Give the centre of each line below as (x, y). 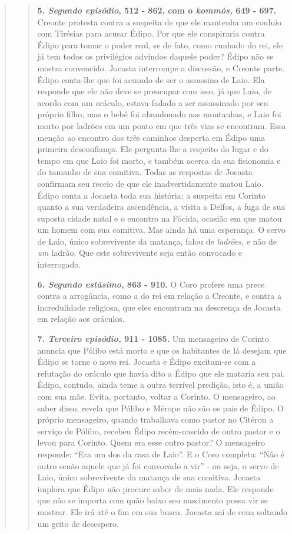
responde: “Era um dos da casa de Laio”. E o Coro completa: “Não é (161, 454)
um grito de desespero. (78, 523)
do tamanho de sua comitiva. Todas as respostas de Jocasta (145, 172)
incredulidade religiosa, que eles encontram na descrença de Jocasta (159, 307)
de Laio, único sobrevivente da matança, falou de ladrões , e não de (157, 241)
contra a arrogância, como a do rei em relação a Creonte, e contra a (159, 296)
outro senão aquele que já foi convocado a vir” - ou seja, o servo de (158, 465)
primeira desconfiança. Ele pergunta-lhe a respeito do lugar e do (153, 149)
